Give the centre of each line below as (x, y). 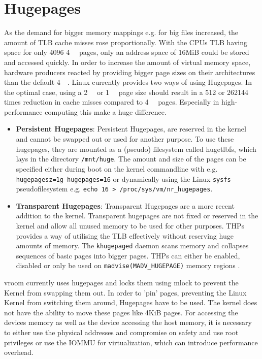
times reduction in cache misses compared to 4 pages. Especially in (112, 102)
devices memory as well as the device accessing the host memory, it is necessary (128, 322)
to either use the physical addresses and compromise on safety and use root (121, 332)
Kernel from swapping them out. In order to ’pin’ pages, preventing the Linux (125, 292)
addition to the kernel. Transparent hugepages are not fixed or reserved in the (137, 216)
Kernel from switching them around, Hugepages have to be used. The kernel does (131, 302)
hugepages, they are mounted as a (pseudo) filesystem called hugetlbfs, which (136, 149)
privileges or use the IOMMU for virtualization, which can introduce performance (131, 342)
